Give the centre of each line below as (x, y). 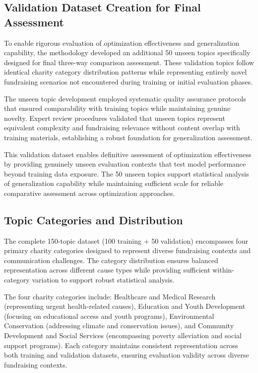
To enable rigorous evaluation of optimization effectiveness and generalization (122, 43)
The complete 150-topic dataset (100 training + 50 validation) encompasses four (126, 240)
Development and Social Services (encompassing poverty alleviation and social (123, 335)
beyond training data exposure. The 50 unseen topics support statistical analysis (127, 173)
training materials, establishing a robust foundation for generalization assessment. (128, 137)
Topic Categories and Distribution (94, 220)
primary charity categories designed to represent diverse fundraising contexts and (127, 250)
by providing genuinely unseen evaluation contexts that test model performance (125, 164)
